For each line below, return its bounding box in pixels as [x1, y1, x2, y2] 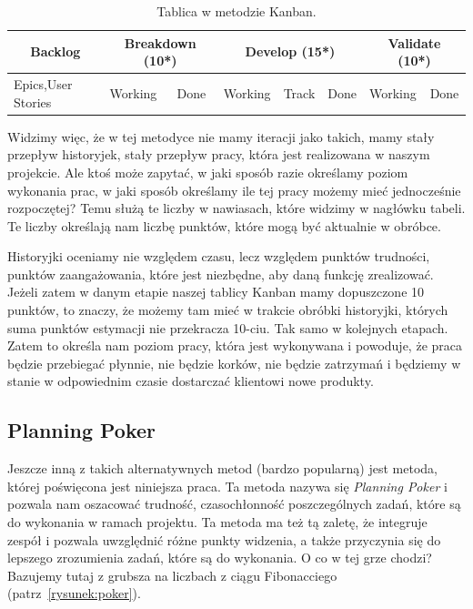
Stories [14, 92, 52, 111]
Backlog [30, 42, 81, 61]
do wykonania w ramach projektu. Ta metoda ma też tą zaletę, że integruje [7, 513, 428, 532]
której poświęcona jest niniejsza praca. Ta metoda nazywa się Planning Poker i [7, 476, 448, 495]
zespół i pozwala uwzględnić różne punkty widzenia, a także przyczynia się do [7, 530, 441, 549]
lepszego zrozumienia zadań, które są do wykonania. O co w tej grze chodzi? [7, 548, 432, 567]
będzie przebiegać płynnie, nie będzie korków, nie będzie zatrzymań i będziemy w [7, 353, 461, 372]
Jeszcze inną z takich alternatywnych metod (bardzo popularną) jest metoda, [7, 459, 438, 478]
